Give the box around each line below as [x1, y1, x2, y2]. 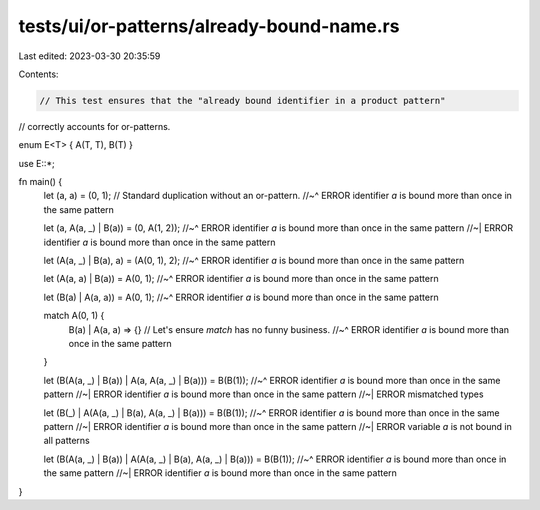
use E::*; [18, 157, 55, 169]
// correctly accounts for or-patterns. [18, 120, 171, 132]
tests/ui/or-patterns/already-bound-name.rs [18, 15, 400, 37]
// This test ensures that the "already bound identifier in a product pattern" [39, 95, 446, 106]
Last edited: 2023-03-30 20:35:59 [18, 50, 161, 62]
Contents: [18, 68, 59, 80]
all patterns [43, 435, 90, 447]
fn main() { [18, 176, 63, 188]
